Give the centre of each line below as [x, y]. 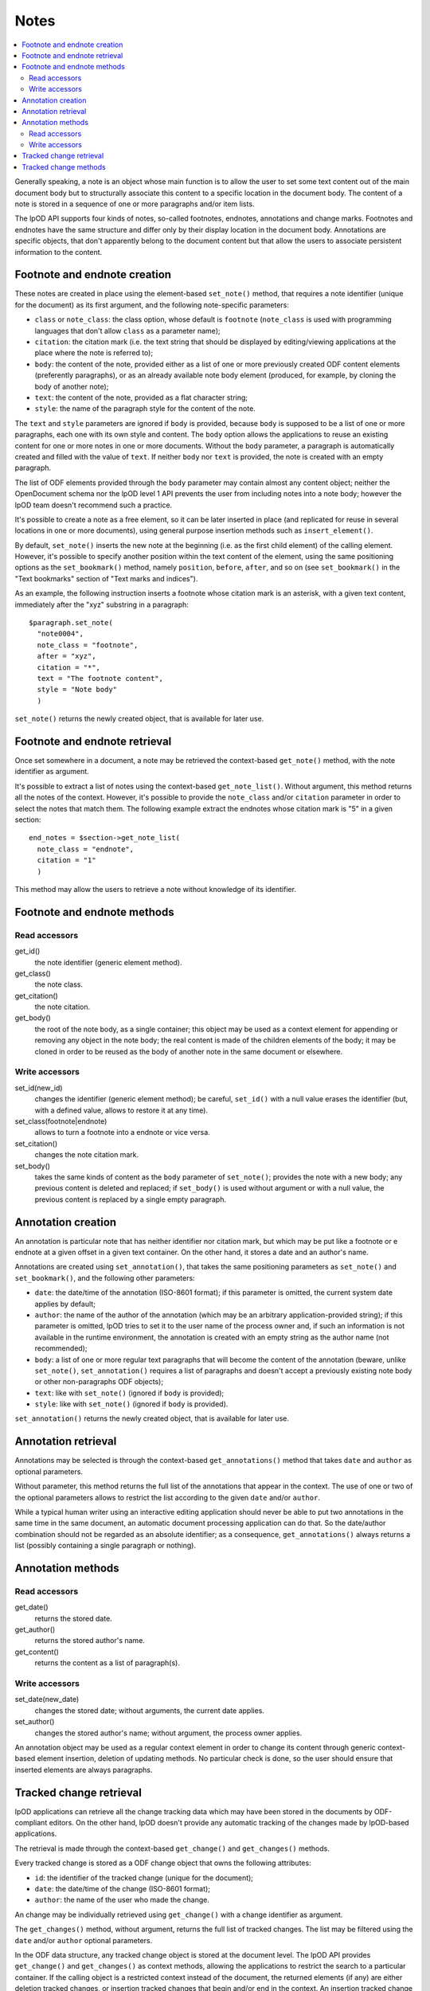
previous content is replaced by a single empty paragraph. [131, 1199]
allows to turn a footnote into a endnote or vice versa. [122, 1132]
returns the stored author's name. [90, 1641]
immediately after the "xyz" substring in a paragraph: [102, 604]
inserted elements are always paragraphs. [84, 1770]
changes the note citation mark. [87, 1155]
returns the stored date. [74, 1618]
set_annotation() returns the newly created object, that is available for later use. [152, 1418]
